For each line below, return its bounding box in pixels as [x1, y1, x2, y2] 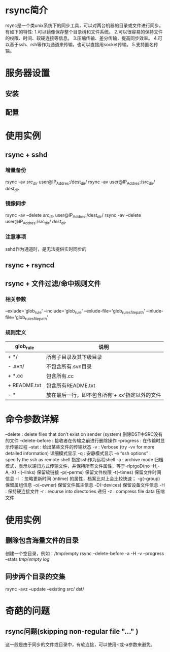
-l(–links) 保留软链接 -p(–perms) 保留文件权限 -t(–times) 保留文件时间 [17, 469, 161, 475]
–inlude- [146, 307, 164, 314]
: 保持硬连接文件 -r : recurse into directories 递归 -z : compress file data [5, 488, 155, 495]
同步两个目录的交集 [5, 572, 65, 581]
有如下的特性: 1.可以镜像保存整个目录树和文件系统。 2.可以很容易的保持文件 [5, 28, 163, 35]
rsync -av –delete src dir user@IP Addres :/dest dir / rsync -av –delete [5, 212, 141, 219]
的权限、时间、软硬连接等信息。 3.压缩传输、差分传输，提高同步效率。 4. [5, 35, 158, 41]
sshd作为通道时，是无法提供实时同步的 [5, 246, 87, 252]
